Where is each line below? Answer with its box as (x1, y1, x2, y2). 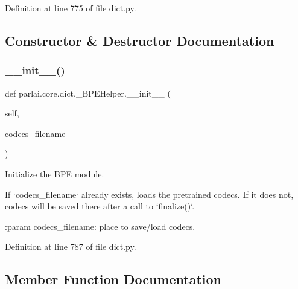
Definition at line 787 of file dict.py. (5, 240, 136, 253)
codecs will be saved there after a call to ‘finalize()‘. (5, 200, 195, 212)
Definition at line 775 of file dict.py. (5, 2, 136, 14)
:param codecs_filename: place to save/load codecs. (5, 220, 195, 232)
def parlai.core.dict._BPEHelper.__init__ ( (5, 86, 171, 99)
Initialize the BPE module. (5, 167, 104, 180)
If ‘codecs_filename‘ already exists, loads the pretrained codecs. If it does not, (5, 188, 294, 200)
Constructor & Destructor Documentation (5, 31, 274, 49)
